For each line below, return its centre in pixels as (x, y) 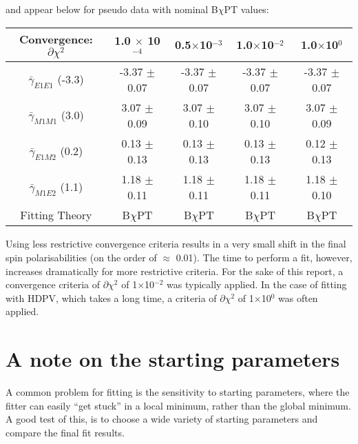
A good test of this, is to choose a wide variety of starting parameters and (162, 419)
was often (298, 297)
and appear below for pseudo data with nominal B (112, 9)
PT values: (246, 9)
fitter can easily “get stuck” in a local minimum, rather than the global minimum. (178, 405)
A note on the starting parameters (173, 359)
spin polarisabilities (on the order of (81, 257)
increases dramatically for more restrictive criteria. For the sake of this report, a (175, 271)
